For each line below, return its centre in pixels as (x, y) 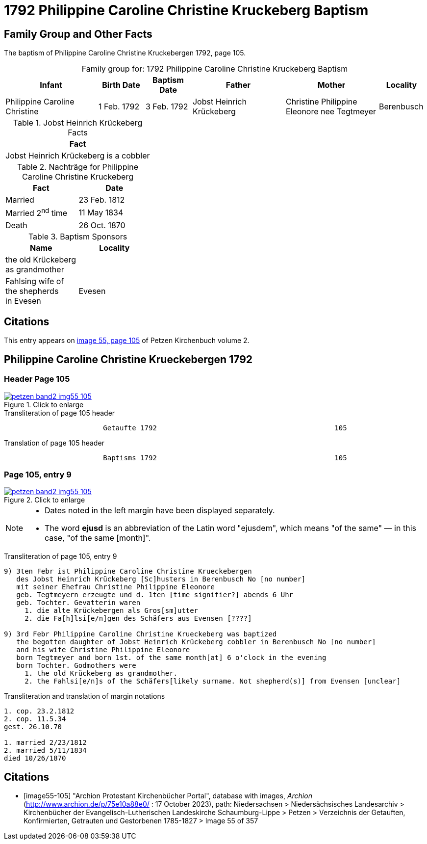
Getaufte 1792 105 (225, 428)
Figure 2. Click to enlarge (45, 500)
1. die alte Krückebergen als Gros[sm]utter (112, 611)
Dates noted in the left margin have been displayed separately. (160, 511)
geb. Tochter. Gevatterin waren (78, 603)
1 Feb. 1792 (119, 107)
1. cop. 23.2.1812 (39, 711)
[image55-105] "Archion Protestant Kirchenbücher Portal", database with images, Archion (168, 796)
